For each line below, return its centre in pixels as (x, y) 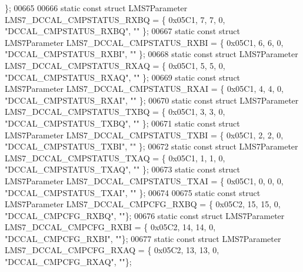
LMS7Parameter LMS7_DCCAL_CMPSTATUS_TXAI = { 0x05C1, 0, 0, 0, (144, 180)
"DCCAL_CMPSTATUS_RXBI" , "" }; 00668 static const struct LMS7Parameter (151, 54)
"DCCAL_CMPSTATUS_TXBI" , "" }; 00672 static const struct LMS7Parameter (151, 146)
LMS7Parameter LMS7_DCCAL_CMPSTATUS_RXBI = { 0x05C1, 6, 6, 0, (144, 42)
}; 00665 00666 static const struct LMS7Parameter (96, 8)
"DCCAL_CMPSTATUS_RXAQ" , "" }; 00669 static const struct (123, 77)
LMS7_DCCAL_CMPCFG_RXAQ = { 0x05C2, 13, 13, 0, (112, 250)
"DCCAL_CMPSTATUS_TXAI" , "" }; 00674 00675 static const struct (133, 192)
